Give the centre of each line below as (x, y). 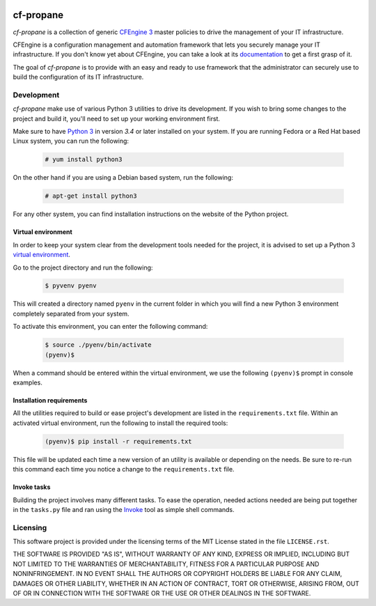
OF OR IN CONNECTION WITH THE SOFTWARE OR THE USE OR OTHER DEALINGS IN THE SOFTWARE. (162, 593)
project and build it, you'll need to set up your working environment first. (117, 118)
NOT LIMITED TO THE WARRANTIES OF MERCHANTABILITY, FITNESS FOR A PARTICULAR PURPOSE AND (166, 564)
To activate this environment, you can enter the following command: (110, 327)
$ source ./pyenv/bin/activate (99, 345)
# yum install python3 (84, 160)
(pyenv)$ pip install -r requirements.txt (118, 441)
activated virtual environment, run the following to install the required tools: (120, 423)
